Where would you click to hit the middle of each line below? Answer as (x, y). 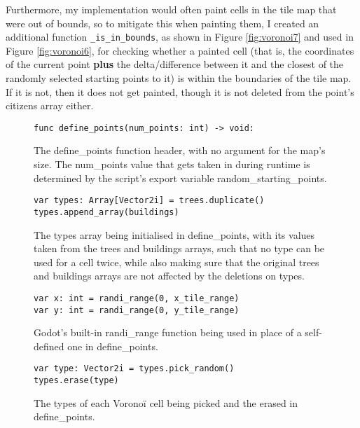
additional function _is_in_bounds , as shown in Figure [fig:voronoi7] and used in (180, 37)
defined (49, 346)
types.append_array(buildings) (106, 212)
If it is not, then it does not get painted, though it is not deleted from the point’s (180, 91)
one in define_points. (113, 346)
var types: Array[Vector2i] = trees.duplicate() (149, 201)
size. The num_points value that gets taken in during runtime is (172, 164)
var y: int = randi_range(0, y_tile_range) (137, 310)
